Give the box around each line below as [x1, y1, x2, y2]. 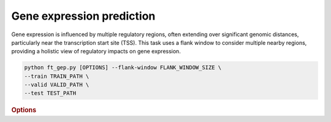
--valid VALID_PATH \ [24, 82, 89, 88]
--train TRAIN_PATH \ [24, 72, 89, 80]
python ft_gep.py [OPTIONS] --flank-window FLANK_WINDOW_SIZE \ [24, 64, 222, 71]
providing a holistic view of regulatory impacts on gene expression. [11, 48, 181, 55]
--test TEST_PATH [24, 90, 77, 97]
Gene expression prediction [11, 9, 156, 23]
